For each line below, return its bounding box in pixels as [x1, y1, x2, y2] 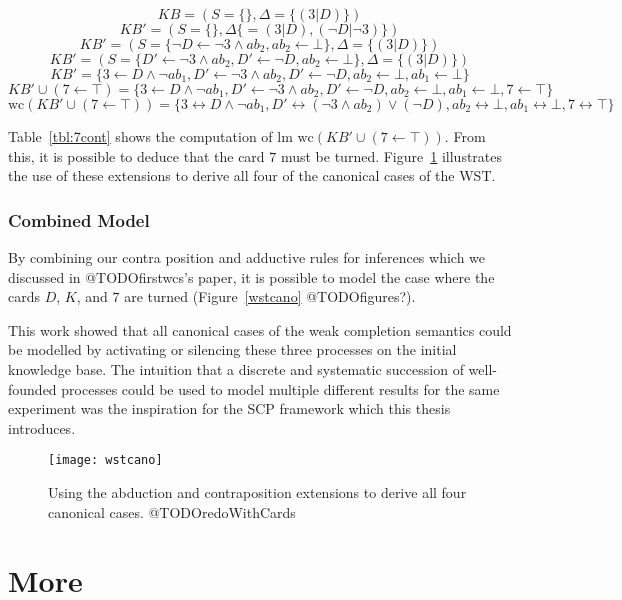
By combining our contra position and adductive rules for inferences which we [8, 247, 486, 267]
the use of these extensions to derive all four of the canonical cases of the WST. [8, 165, 496, 186]
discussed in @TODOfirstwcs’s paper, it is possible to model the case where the [8, 266, 495, 287]
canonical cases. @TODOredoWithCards [48, 501, 296, 522]
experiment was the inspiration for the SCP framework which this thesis [8, 398, 451, 419]
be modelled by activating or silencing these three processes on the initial [8, 339, 457, 360]
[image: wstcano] [48, 453, 163, 468]
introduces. [8, 417, 76, 438]
